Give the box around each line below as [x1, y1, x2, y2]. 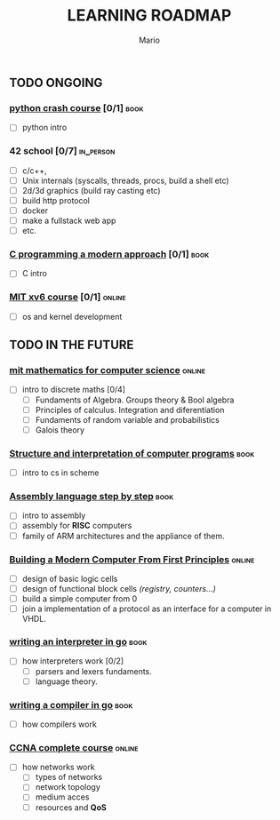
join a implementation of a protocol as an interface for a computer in [21, 603, 272, 614]
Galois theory [35, 424, 85, 435]
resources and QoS [35, 801, 107, 813]
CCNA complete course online [9, 741, 139, 753]
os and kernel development [21, 311, 123, 322]
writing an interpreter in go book [9, 636, 148, 649]
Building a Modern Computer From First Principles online [9, 553, 255, 565]
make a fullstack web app [21, 215, 116, 226]
